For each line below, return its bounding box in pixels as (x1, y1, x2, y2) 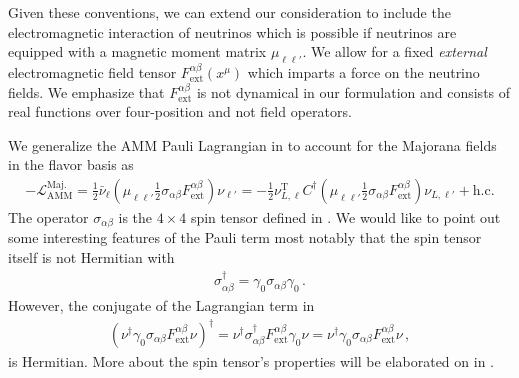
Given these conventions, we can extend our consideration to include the (8, 2, 451, 22)
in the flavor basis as (8, 154, 134, 175)
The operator (8, 206, 89, 227)
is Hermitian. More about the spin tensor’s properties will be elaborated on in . (8, 351, 494, 372)
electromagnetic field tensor (8, 61, 177, 82)
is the (118, 206, 153, 227)
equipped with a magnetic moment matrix (8, 41, 267, 62)
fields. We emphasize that (8, 81, 165, 102)
